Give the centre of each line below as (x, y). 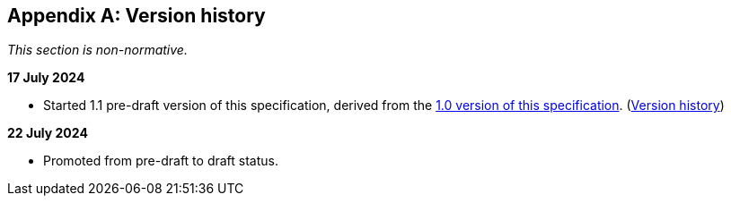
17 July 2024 (46, 78)
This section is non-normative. (97, 50)
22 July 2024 (48, 133)
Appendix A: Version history (137, 16)
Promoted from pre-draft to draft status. (161, 161)
